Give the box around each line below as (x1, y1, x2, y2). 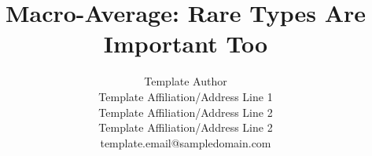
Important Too (103, 27, 268, 60)
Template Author (144, 73, 227, 89)
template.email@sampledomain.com (100, 134, 271, 151)
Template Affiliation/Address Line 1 (98, 88, 273, 104)
